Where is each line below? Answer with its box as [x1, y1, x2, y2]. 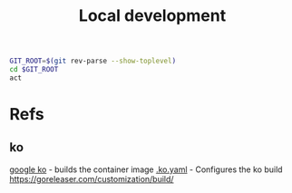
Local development [78, 5, 227, 26]
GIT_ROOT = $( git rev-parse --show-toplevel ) [9, 56, 177, 66]
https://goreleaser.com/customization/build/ [9, 173, 174, 184]
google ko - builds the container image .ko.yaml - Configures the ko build [9, 164, 283, 175]
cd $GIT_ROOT [9, 65, 59, 74]
